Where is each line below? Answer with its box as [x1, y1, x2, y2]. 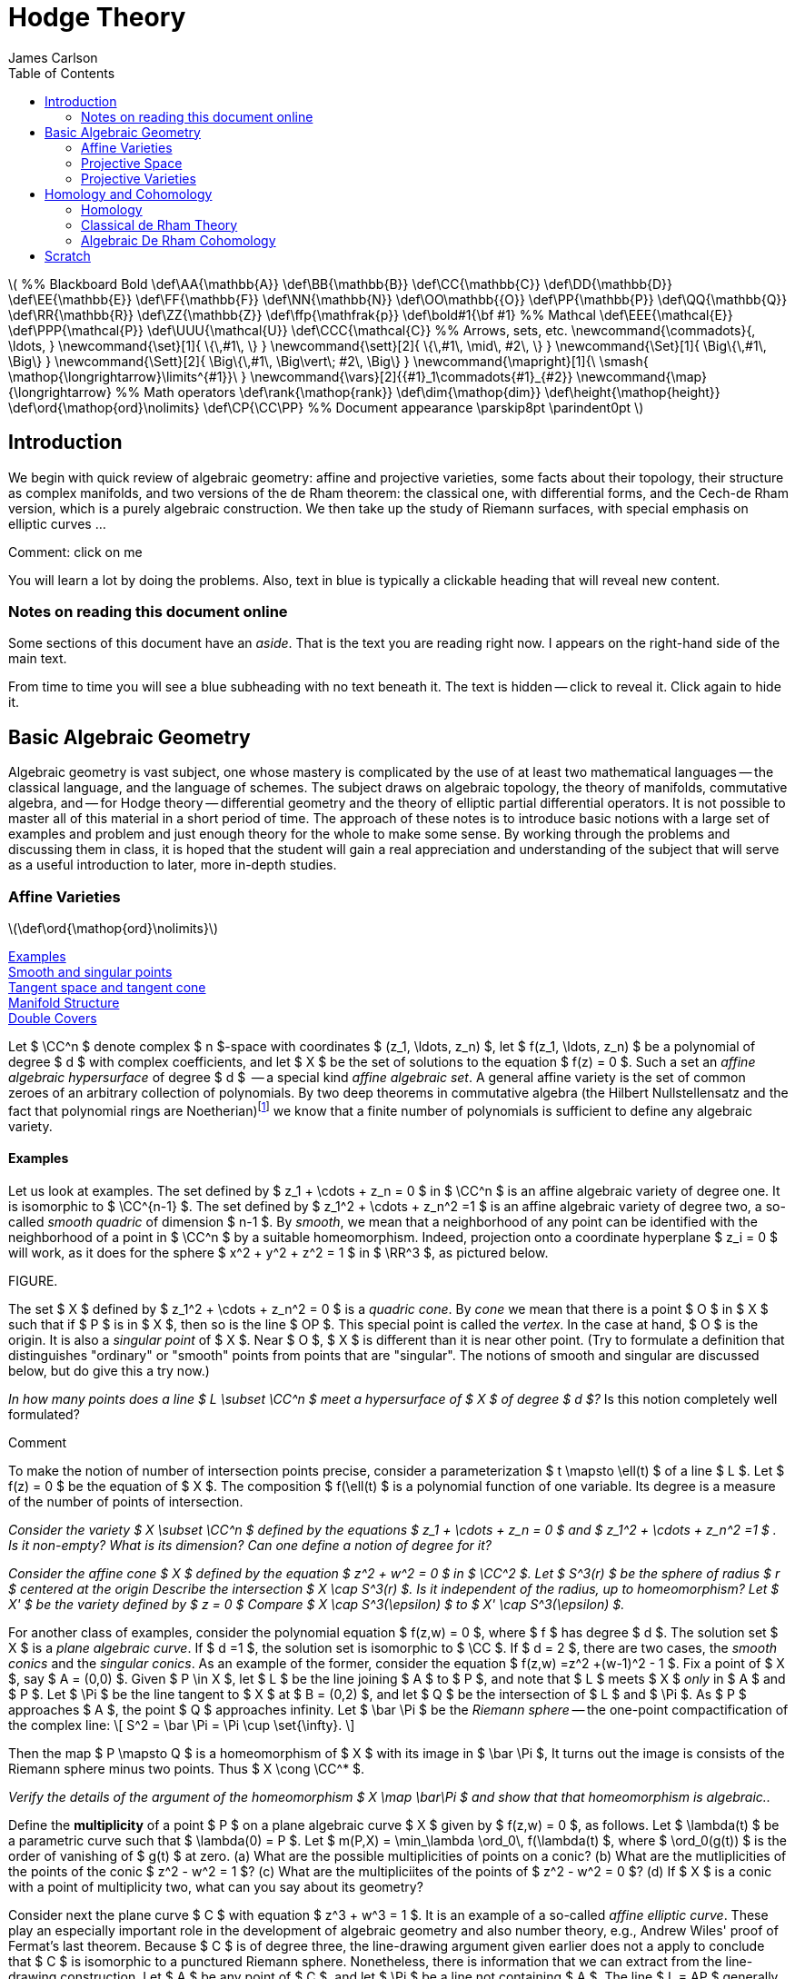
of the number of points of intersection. [8, 1493, 243, 1509]
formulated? [8, 1406, 80, 1422]
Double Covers [8, 1009, 97, 1026]
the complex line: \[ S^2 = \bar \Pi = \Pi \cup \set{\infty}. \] [8, 1716, 355, 1733]
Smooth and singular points [8, 963, 173, 980]
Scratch [45, 247, 91, 264]
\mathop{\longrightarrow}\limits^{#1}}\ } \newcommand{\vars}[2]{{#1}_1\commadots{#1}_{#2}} [8, 368, 573, 384]
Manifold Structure [8, 994, 120, 1010]
